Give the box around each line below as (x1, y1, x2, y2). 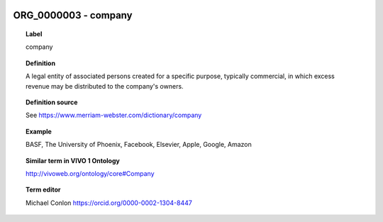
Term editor (26, 185, 61, 194)
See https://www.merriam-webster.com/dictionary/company (26, 111, 202, 120)
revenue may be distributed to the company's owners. (26, 82, 184, 90)
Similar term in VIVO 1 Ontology (26, 156, 120, 165)
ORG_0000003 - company (13, 9, 133, 21)
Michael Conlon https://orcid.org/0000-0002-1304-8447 (26, 199, 193, 207)
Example (26, 127, 52, 135)
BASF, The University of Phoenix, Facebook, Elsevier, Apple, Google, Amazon (26, 140, 252, 149)
